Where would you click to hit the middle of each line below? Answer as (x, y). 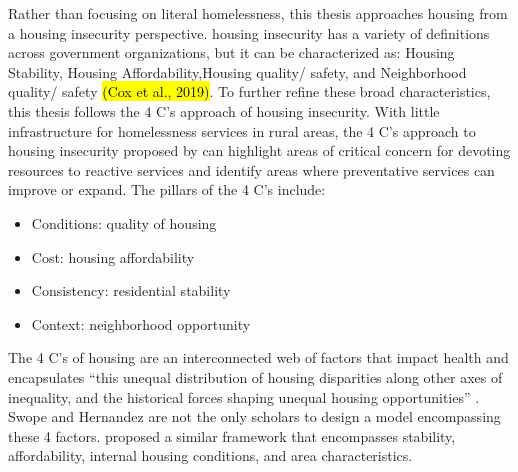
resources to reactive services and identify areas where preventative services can (251, 169)
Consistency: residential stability (131, 290)
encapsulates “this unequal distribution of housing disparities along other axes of (255, 376)
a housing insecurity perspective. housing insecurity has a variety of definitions (249, 32)
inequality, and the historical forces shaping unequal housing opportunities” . (244, 396)
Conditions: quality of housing (124, 222)
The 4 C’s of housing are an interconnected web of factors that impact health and (258, 357)
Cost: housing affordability (113, 256)
